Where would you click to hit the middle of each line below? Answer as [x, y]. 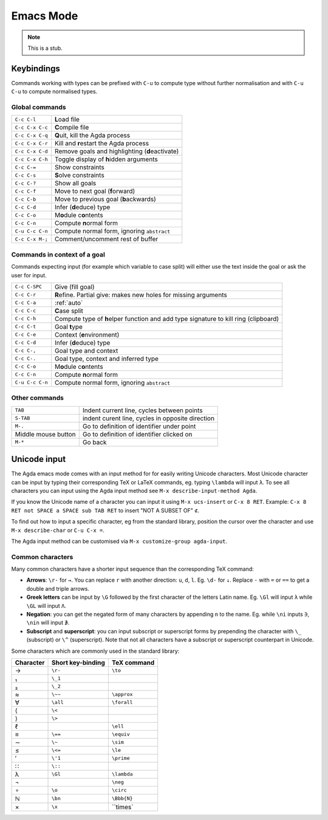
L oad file [67, 120]
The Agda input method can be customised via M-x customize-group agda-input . [119, 541]
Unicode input [39, 459]
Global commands [39, 107]
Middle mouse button [45, 434]
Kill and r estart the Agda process [102, 143]
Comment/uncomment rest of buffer [107, 239]
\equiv [121, 735]
